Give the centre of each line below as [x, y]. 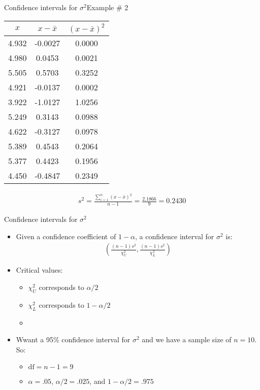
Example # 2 [107, 7]
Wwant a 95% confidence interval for [73, 339]
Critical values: [39, 270]
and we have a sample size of [187, 339]
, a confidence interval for [175, 236]
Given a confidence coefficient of [66, 236]
